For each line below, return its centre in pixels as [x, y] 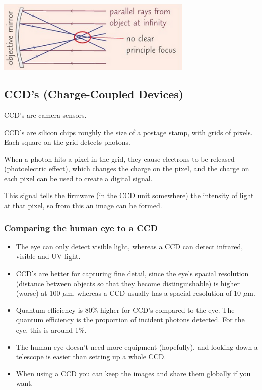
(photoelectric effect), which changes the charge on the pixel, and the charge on [127, 169]
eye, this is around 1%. [51, 330]
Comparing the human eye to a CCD [81, 227]
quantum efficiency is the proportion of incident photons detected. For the [130, 320]
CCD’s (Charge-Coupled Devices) [94, 94]
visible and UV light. [48, 256]
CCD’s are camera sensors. [45, 115]
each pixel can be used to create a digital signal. [78, 178]
